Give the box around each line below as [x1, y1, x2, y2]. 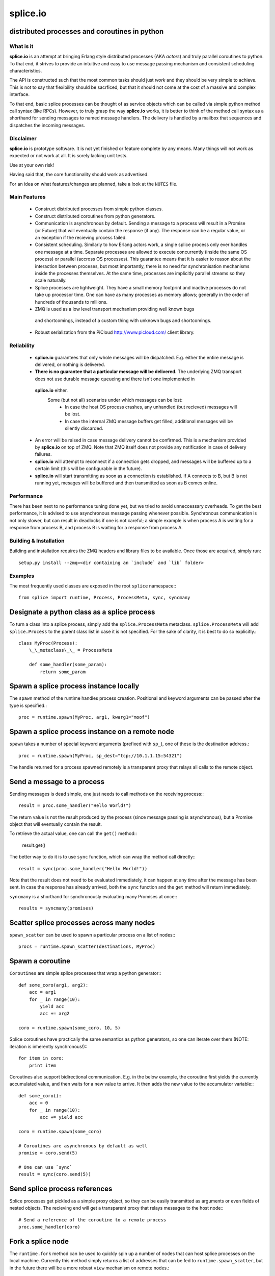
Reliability [9, 342, 35, 349]
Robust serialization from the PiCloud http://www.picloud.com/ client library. [35, 329, 195, 335]
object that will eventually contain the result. [9, 821, 102, 827]
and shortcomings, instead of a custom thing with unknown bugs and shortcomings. [35, 317, 211, 324]
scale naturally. [35, 277, 67, 283]
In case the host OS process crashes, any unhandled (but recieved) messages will [65, 404, 237, 410]
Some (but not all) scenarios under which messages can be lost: [47, 397, 183, 403]
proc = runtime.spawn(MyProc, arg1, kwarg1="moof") [18, 715, 150, 720]
